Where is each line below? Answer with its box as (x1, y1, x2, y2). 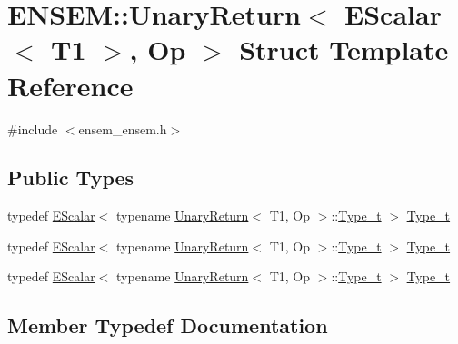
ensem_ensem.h (78, 119, 167, 138)
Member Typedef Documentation (7, 311, 328, 339)
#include (7, 119, 58, 138)
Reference (7, 66, 134, 103)
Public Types (7, 163, 134, 192)
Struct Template (239, 31, 449, 68)
